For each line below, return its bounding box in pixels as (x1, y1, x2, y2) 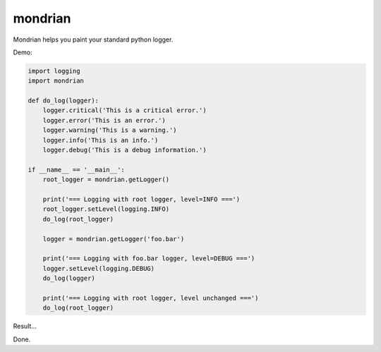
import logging (28, 67, 80, 75)
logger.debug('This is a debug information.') (42, 146, 207, 154)
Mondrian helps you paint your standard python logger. (13, 35, 174, 44)
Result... (13, 322, 37, 331)
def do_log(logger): (28, 97, 99, 105)
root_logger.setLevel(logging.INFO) (42, 205, 169, 213)
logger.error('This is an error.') (42, 116, 166, 124)
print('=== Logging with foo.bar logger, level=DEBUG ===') (42, 255, 255, 262)
